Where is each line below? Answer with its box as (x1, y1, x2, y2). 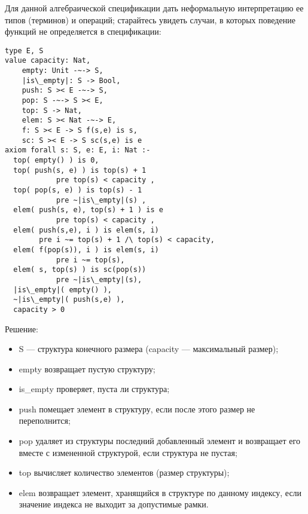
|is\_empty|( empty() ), (13, 285, 112, 294)
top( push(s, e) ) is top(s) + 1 (13, 166, 147, 175)
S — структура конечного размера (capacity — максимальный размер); (19, 342, 279, 355)
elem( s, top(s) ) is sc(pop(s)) (13, 265, 147, 274)
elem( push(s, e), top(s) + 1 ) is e (13, 206, 163, 215)
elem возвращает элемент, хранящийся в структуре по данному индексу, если (19, 486, 302, 498)
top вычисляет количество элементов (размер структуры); (19, 466, 230, 479)
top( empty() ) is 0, (13, 156, 99, 164)
